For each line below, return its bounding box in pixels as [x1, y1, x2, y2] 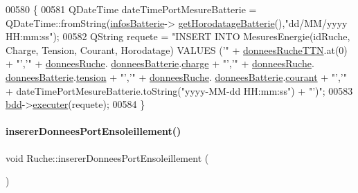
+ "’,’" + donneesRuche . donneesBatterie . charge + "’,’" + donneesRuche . [6, 56, 314, 71]
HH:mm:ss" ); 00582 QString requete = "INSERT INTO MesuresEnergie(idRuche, [6, 29, 350, 44]
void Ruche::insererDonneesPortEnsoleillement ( [6, 150, 209, 165]
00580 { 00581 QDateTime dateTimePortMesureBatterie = [6, 2, 257, 16]
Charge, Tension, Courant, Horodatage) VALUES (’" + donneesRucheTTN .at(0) [6, 42, 348, 57]
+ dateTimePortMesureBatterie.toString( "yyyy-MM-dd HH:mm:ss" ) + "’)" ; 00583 [6, 83, 353, 98]
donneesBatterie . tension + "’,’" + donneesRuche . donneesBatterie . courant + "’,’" [6, 69, 347, 84]
